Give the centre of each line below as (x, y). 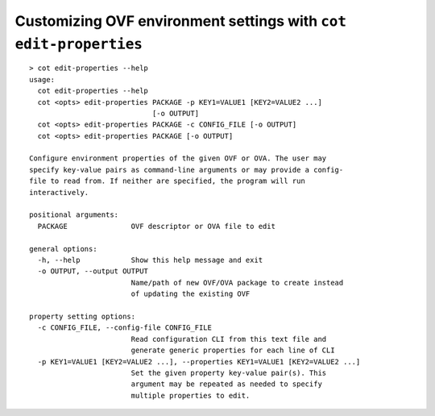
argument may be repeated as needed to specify (226, 384)
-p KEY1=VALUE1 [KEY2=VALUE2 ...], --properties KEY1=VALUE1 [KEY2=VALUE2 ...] (199, 362)
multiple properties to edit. (191, 395)
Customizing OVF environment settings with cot (180, 21)
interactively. (59, 192)
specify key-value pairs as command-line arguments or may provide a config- (186, 170)
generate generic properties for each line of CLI (233, 350)
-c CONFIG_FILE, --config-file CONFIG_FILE (125, 328)
